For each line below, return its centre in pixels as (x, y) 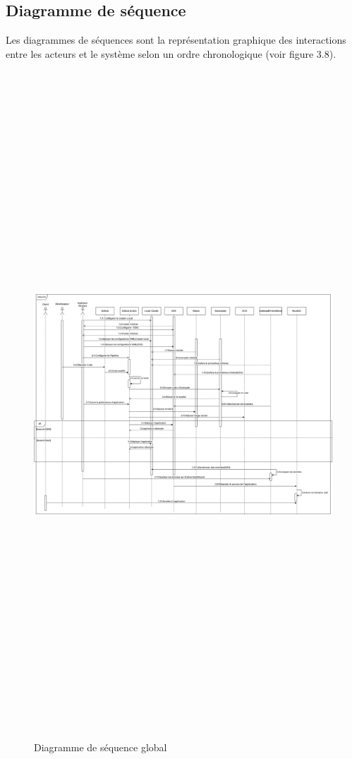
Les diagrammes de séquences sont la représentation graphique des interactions (176, 40)
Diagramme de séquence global (101, 747)
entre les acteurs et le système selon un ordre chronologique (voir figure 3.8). (171, 53)
